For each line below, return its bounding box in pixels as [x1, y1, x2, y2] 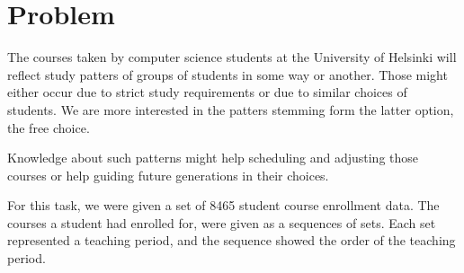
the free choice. [7, 118, 90, 136]
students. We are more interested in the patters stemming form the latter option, [7, 100, 454, 119]
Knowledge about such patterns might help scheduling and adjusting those [7, 148, 419, 167]
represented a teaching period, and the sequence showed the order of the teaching [7, 231, 456, 250]
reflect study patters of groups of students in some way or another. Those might [7, 65, 448, 84]
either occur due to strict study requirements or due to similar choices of [7, 83, 407, 101]
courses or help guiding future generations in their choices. [7, 165, 329, 184]
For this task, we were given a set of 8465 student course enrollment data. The [7, 196, 440, 215]
